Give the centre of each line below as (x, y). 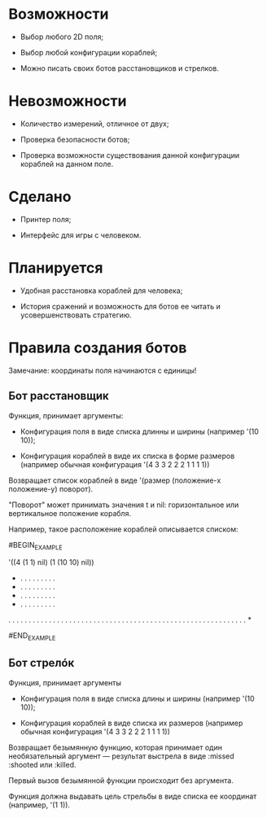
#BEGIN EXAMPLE (35, 546)
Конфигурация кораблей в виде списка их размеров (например (131, 723)
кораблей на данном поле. (67, 164)
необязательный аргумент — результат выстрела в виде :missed (121, 756)
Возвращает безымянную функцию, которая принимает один (115, 747)
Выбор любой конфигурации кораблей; (88, 52)
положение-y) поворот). (51, 488)
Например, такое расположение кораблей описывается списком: (123, 529)
